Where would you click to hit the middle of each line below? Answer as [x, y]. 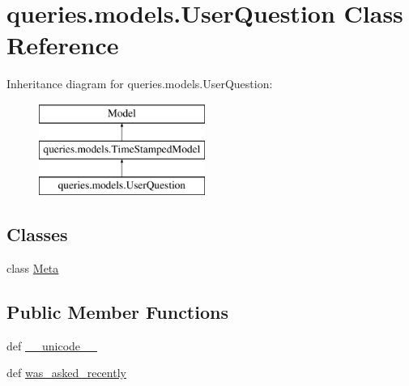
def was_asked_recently [66, 373]
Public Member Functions [117, 312]
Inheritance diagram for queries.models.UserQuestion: [140, 84]
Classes [37, 234]
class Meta [33, 268]
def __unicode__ [52, 345]
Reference [63, 45]
